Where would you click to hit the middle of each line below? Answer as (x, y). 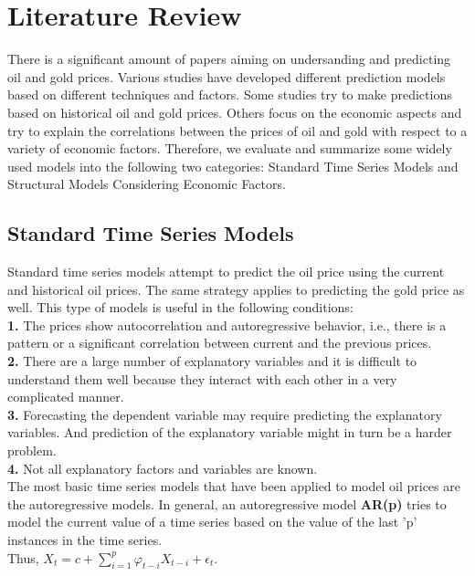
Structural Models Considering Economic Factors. (147, 184)
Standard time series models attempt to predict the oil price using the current (226, 272)
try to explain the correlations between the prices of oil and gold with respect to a (237, 130)
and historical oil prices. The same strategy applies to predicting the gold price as (236, 289)
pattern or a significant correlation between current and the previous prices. (220, 343)
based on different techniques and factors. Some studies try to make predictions (230, 94)
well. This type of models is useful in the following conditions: (180, 307)
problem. (32, 450)
